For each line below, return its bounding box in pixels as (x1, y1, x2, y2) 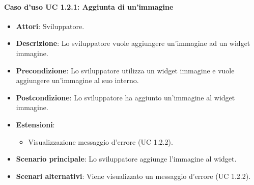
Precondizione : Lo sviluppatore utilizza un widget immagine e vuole (16, 65, 235, 75)
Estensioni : (16, 119, 55, 129)
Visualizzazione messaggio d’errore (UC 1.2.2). (28, 136, 173, 147)
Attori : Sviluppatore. (16, 20, 84, 31)
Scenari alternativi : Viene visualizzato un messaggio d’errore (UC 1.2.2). (16, 170, 251, 181)
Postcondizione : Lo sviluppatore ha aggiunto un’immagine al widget (16, 92, 235, 102)
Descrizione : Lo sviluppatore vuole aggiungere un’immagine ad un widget (16, 38, 250, 48)
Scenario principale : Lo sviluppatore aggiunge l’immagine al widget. (16, 153, 237, 164)
